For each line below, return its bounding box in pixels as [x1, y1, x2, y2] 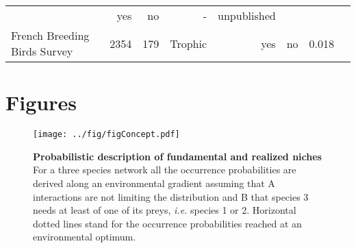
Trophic [170, 35, 207, 51]
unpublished [218, 8, 276, 23]
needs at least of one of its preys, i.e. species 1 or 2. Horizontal [33, 203, 296, 217]
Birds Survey [11, 43, 73, 59]
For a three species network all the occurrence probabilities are [33, 162, 296, 177]
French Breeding [11, 27, 90, 43]
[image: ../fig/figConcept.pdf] [33, 129, 180, 140]
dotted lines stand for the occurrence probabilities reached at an [33, 216, 302, 230]
